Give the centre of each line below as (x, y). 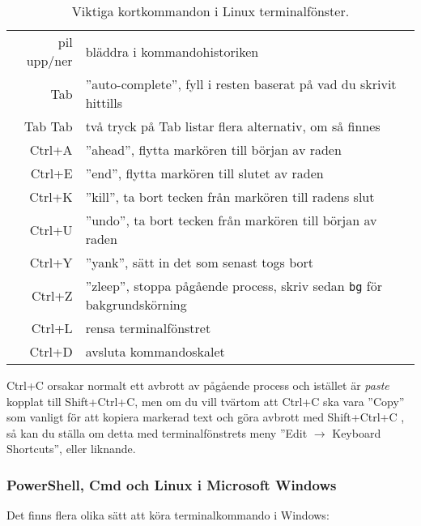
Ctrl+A (51, 150)
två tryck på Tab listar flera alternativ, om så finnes (233, 126)
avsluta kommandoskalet (155, 351)
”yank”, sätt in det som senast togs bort (199, 262)
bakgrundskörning (136, 304)
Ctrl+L (52, 328)
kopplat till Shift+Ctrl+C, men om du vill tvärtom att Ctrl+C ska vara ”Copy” (206, 401)
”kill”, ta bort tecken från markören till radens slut (230, 197)
